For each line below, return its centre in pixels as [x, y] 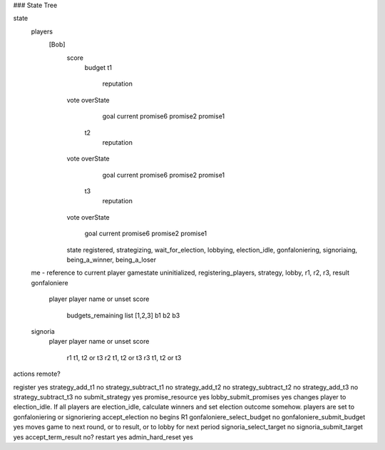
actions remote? [37, 374]
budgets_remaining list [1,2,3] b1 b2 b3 [123, 315]
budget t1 [98, 67]
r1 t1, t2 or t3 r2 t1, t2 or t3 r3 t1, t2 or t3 [124, 357]
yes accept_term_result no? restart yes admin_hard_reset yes [103, 437]
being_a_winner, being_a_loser [112, 260]
